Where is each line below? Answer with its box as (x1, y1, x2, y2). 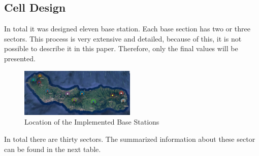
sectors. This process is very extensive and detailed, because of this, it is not (4, 33, 242, 44)
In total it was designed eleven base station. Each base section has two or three (4, 23, 250, 34)
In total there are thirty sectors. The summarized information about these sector (4, 134, 255, 144)
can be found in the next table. (4, 143, 101, 154)
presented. (4, 53, 36, 63)
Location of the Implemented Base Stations (24, 116, 159, 127)
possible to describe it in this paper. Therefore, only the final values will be (4, 43, 238, 54)
